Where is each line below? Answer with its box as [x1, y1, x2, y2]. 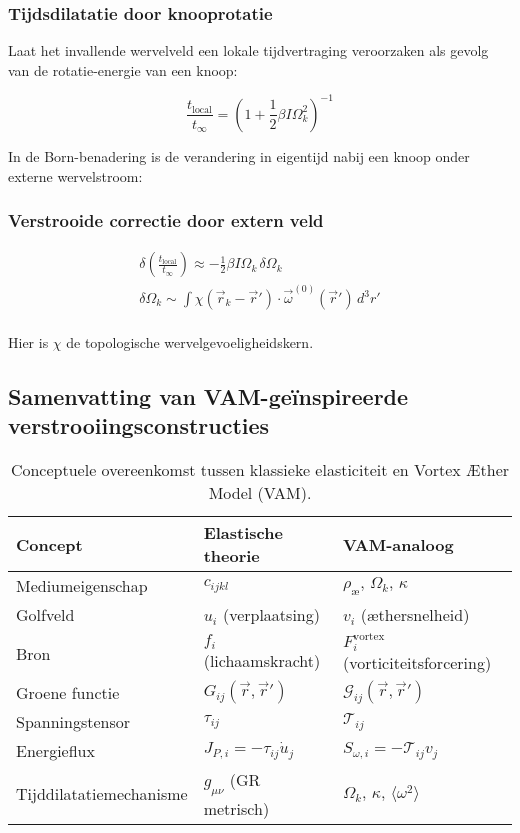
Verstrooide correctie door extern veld [8, 208, 324, 233]
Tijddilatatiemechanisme [16, 782, 188, 806]
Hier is [8, 332, 49, 353]
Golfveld [16, 603, 75, 627]
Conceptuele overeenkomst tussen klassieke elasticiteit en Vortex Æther [10, 458, 510, 482]
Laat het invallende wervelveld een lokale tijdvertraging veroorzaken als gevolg [8, 40, 489, 61]
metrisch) [203, 796, 270, 820]
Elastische [203, 521, 283, 545]
